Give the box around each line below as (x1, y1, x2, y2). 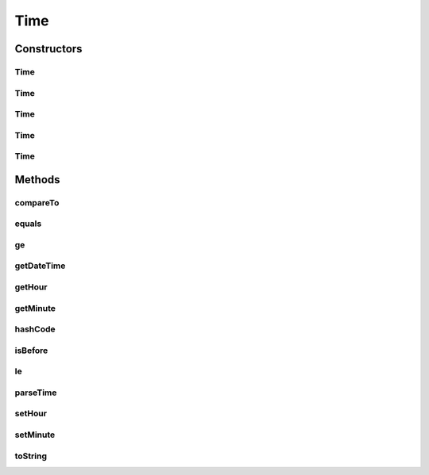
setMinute (14, 429, 56, 440)
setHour (14, 408, 48, 419)
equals (14, 218, 42, 229)
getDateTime (14, 260, 66, 271)
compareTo (14, 197, 60, 208)
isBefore (14, 345, 48, 356)
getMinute (14, 302, 56, 313)
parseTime (14, 387, 57, 398)
